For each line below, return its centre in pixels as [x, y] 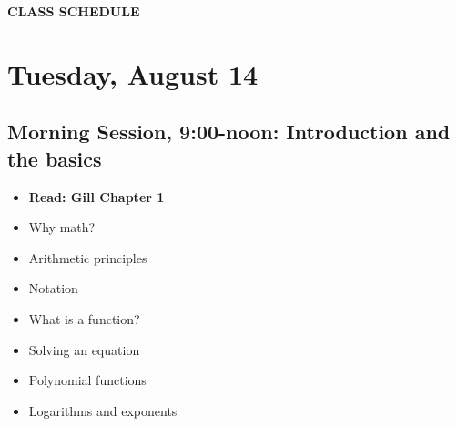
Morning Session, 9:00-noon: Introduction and [229, 132]
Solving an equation [84, 349]
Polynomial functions [87, 380]
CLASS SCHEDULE [74, 11]
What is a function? [84, 318]
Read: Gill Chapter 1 [96, 196]
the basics [55, 158]
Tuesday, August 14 [133, 73]
